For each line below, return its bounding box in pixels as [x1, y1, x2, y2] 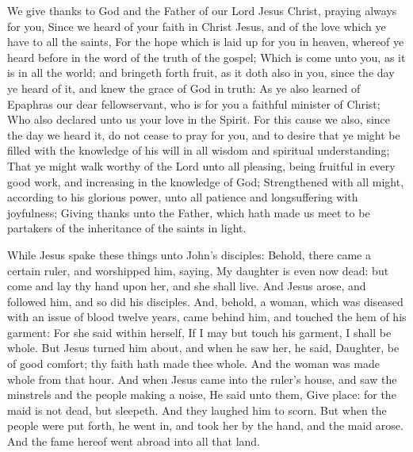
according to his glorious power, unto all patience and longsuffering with [7, 189, 358, 205]
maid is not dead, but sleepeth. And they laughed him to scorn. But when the [7, 401, 387, 418]
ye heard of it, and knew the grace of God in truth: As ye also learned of [7, 79, 361, 96]
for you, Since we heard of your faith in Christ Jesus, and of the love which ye [7, 17, 386, 34]
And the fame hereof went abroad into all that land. [7, 433, 260, 450]
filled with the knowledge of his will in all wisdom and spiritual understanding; [7, 142, 390, 159]
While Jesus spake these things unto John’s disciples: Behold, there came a [7, 246, 371, 262]
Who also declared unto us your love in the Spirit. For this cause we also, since [7, 111, 391, 128]
